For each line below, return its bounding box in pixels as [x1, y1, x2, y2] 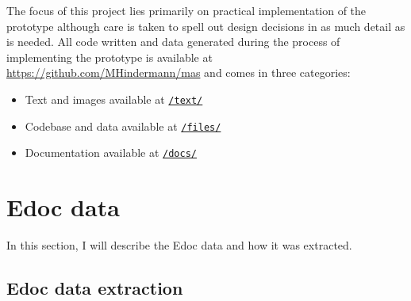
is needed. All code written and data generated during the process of [6, 33, 340, 50]
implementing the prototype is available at [6, 48, 213, 65]
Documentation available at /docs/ [25, 144, 197, 161]
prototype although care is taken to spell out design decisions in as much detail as [6, 17, 405, 34]
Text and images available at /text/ [25, 90, 203, 107]
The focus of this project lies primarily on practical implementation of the [6, 2, 367, 18]
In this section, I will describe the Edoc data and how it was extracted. [6, 237, 352, 253]
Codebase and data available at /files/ [25, 117, 221, 134]
